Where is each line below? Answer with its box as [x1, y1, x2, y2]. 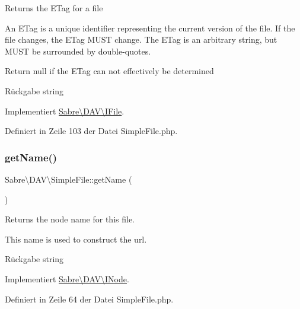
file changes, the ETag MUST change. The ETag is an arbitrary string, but [5, 33, 277, 46]
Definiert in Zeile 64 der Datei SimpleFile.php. [5, 292, 174, 305]
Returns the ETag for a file [5, 2, 103, 14]
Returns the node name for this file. [5, 213, 135, 225]
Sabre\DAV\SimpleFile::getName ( [5, 173, 132, 185]
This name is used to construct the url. [5, 232, 147, 245]
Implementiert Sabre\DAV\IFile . [5, 104, 125, 117]
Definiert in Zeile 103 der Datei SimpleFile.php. [5, 125, 178, 137]
